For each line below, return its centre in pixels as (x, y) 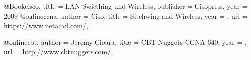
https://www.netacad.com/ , (46, 25)
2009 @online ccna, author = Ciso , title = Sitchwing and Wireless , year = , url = (126, 15)
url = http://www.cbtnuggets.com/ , (59, 51)
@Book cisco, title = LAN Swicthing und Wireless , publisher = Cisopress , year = (126, 6)
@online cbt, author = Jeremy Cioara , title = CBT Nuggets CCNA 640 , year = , (125, 42)
